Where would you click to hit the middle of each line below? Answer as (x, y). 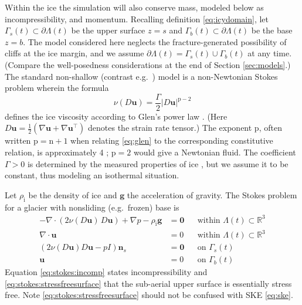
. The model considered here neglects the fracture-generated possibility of (155, 41)
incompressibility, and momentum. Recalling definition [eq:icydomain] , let (137, 18)
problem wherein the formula (57, 88)
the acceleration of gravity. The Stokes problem (212, 194)
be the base (272, 30)
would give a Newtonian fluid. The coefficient (215, 152)
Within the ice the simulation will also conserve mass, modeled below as (134, 7)
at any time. (270, 53)
